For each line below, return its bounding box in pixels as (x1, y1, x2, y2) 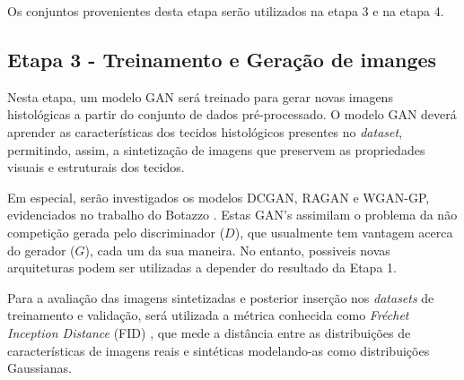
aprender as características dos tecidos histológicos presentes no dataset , (7, 122, 403, 141)
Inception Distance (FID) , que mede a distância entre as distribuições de (7, 323, 411, 341)
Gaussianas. (7, 358, 72, 377)
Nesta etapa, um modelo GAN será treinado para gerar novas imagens (7, 87, 393, 106)
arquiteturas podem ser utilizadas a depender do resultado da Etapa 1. (7, 258, 397, 277)
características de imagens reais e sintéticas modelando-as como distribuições (7, 341, 430, 359)
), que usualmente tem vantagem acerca (234, 222, 453, 241)
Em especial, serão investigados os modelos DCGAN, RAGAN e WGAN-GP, (7, 187, 430, 206)
